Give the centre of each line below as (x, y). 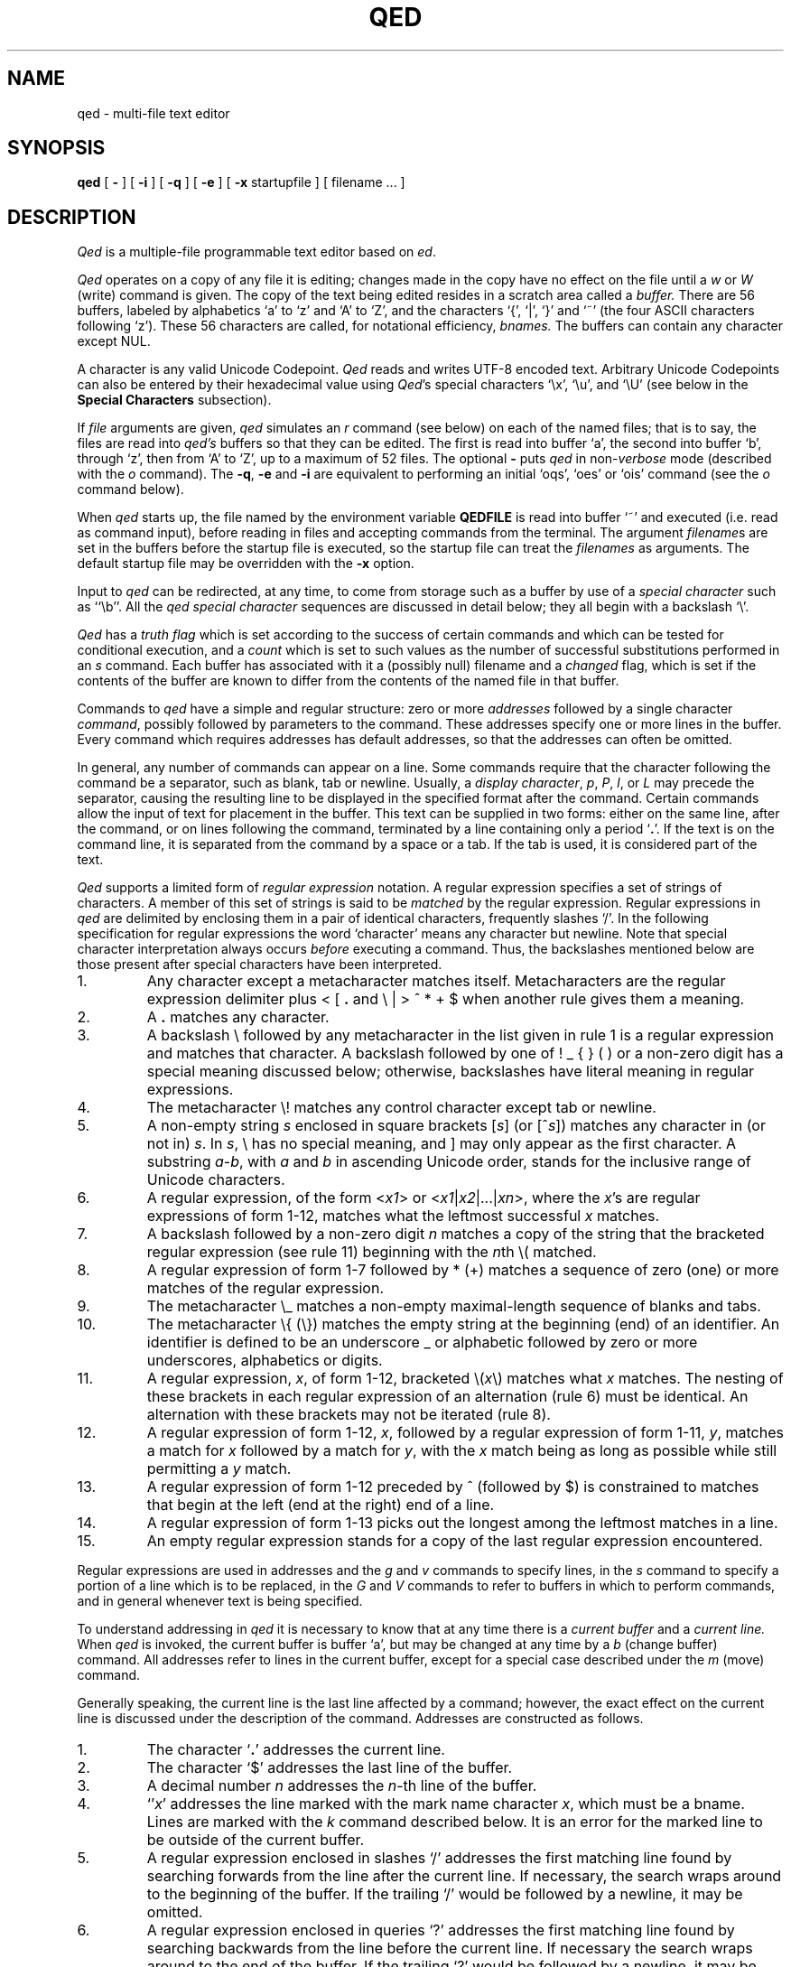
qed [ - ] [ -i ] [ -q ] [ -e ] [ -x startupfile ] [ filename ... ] (241, 182)
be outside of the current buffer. (256, 1840)
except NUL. (114, 341)
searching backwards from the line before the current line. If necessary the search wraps (450, 1948)
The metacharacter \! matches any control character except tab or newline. (401, 1108)
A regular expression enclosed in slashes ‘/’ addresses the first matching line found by (439, 1858)
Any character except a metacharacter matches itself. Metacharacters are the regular (436, 981)
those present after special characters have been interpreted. (260, 965)
